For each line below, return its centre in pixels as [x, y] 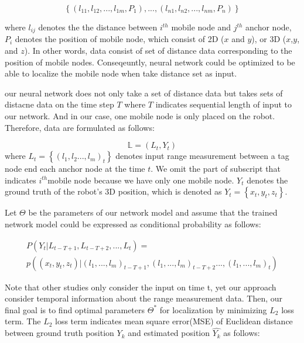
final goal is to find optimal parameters [75, 309]
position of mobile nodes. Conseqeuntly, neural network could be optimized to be [150, 62]
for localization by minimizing [213, 309]
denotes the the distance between [98, 27]
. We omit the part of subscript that [216, 169]
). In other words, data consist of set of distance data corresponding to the [158, 51]
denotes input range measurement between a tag [202, 156]
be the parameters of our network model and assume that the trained [153, 212]
